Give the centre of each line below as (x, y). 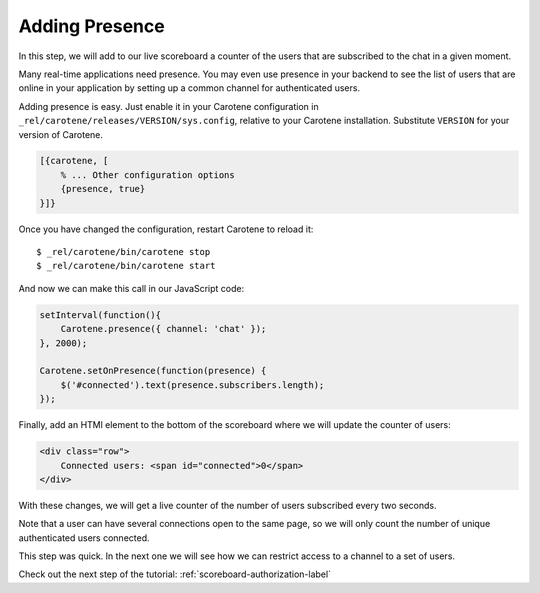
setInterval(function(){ (100, 314)
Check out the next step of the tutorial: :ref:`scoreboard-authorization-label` (175, 574)
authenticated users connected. (84, 537)
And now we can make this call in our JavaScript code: (131, 288)
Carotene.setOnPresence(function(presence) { (153, 371)
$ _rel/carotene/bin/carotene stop (123, 252)
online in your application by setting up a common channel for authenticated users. (189, 88)
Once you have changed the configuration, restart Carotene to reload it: (166, 229)
